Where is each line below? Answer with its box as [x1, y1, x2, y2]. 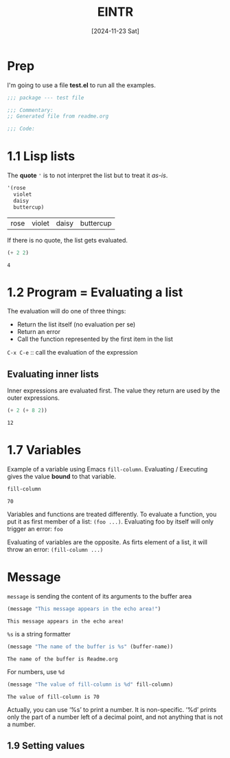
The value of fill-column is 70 [7, 693, 100, 700]
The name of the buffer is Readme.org [7, 656, 118, 662]
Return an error [16, 328, 60, 336]
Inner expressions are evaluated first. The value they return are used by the [7, 386, 220, 395]
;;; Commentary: [7, 107, 54, 113]
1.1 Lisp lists [7, 148, 76, 164]
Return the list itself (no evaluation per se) [16, 320, 136, 328]
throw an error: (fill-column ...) [7, 545, 104, 553]
